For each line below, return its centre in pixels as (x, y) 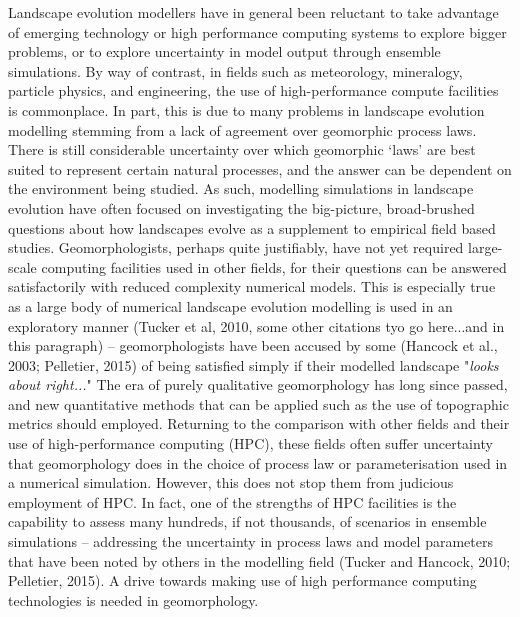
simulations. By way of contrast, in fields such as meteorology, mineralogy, (235, 70)
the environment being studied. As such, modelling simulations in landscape (241, 188)
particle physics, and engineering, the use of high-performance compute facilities (253, 90)
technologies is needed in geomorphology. (133, 599)
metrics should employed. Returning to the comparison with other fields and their (259, 423)
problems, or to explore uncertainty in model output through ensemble (224, 51)
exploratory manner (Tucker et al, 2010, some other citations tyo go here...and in (256, 325)
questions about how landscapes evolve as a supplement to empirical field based (252, 227)
